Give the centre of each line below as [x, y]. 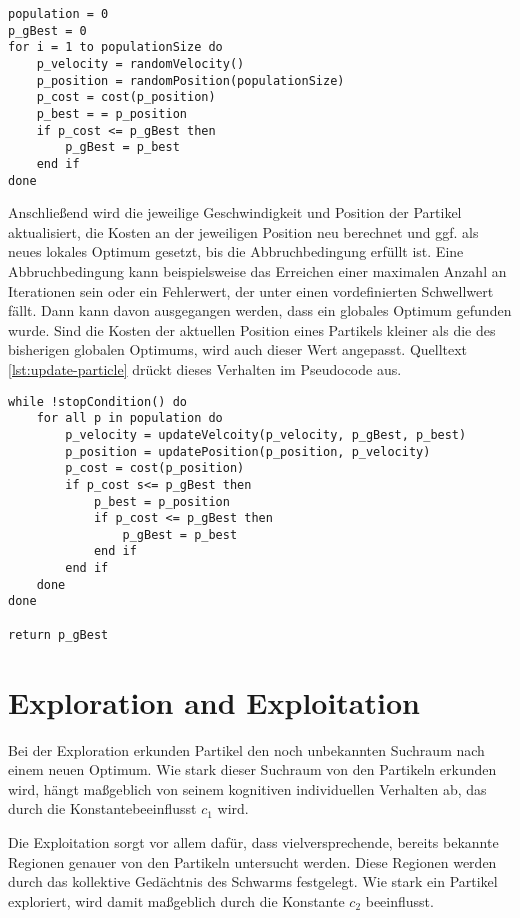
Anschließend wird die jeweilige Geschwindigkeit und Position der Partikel [235, 212]
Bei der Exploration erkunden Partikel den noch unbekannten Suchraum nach [246, 749]
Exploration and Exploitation [214, 701]
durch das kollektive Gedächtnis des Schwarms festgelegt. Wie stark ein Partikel [253, 881]
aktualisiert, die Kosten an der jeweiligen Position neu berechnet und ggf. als [243, 231]
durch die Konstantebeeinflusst [102, 808]
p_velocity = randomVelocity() [140, 63]
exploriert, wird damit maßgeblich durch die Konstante [176, 900]
